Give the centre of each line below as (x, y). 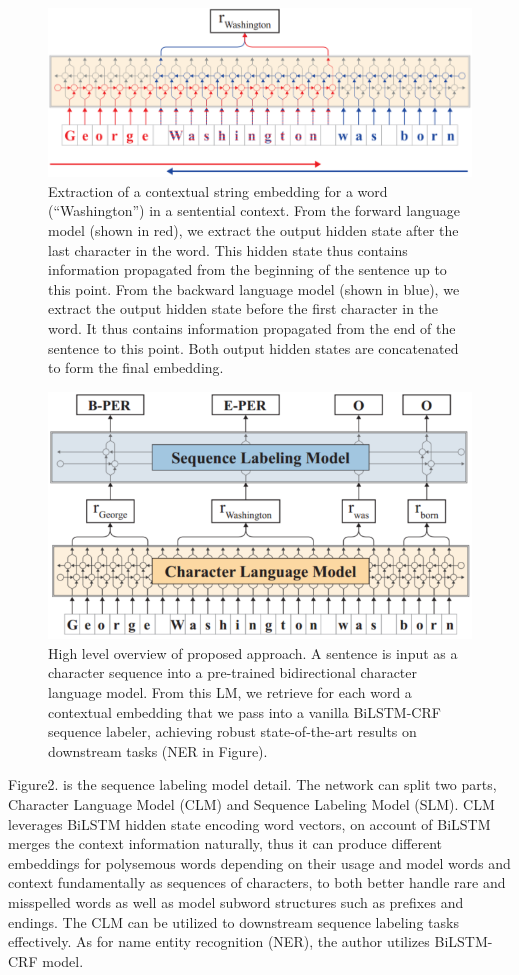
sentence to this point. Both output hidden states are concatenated (253, 347)
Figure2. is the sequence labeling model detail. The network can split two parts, (252, 784)
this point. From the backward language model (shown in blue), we (254, 288)
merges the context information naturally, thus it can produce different (225, 843)
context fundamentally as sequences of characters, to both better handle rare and (257, 882)
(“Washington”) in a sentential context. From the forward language (254, 210)
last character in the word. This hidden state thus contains (228, 249)
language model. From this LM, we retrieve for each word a (230, 692)
